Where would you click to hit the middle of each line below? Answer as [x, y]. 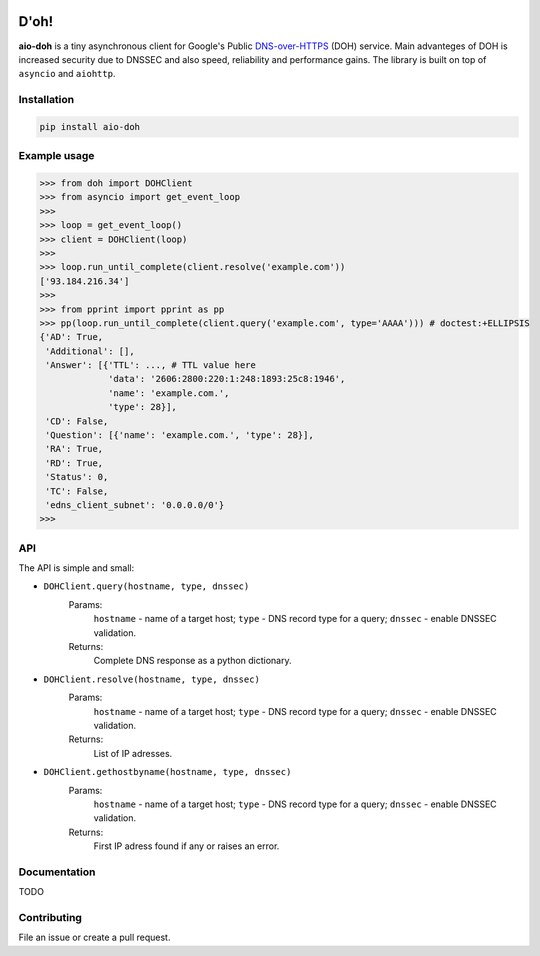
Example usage [56, 156]
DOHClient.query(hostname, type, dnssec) [146, 586]
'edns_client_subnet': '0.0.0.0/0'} [135, 504]
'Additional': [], [90, 351]
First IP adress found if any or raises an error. [186, 846]
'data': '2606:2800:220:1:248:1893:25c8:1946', [227, 379]
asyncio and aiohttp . [67, 74]
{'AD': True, [71, 337]
